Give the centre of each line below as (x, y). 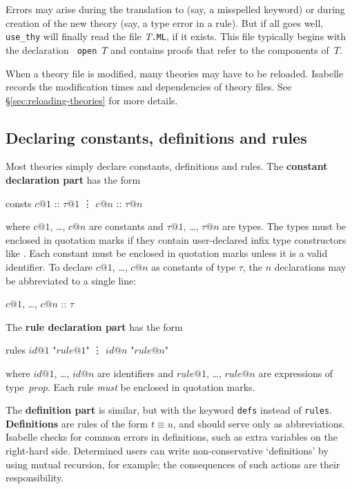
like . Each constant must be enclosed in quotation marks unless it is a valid (167, 253)
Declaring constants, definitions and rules (156, 137)
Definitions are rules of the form (77, 423)
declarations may (310, 267)
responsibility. (35, 478)
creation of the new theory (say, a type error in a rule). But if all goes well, (165, 22)
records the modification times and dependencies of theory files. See (149, 87)
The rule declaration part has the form (94, 326)
